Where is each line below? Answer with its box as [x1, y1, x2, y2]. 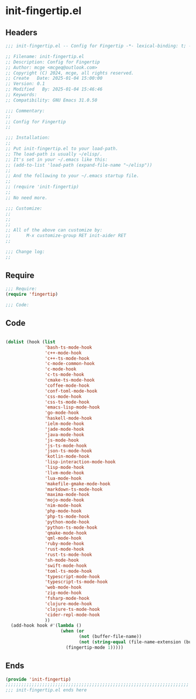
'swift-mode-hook [44, 562, 87, 569]
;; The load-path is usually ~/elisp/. [5, 151, 103, 157]
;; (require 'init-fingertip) [5, 184, 80, 190]
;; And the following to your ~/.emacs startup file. [5, 173, 140, 179]
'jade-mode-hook [44, 426, 84, 432]
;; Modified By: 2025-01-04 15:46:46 [5, 86, 103, 92]
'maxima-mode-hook [44, 492, 90, 498]
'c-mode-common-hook [44, 361, 95, 367]
